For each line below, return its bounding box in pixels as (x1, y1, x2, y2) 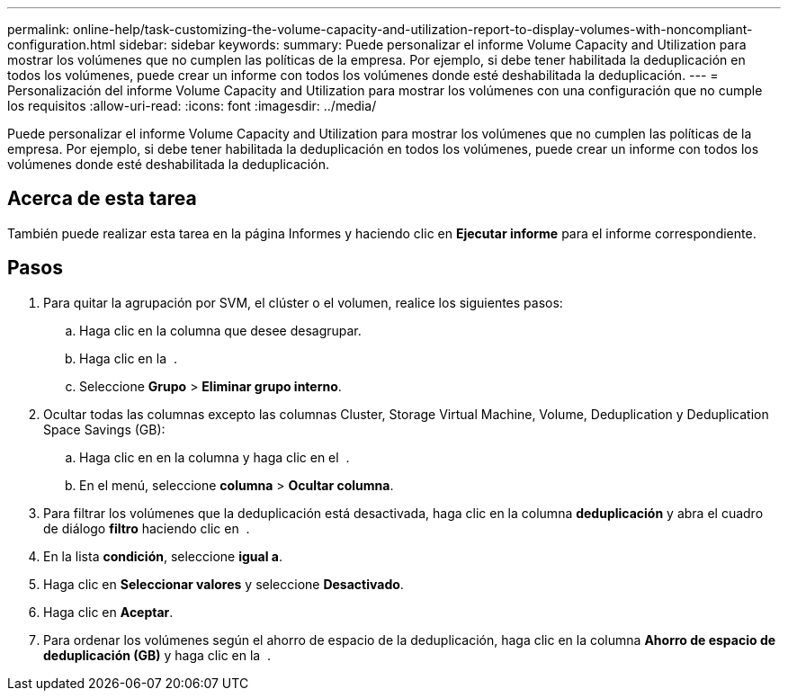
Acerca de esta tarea (7, 187, 197, 210)
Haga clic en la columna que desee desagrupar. (79, 322, 362, 338)
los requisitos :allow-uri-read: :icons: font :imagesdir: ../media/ (7, 98, 377, 113)
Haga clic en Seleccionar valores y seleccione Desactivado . (43, 576, 404, 592)
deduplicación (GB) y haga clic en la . (43, 647, 272, 663)
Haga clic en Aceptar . (43, 604, 174, 620)
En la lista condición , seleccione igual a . (43, 548, 282, 564)
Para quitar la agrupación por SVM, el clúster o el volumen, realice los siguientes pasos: (43, 294, 563, 310)
